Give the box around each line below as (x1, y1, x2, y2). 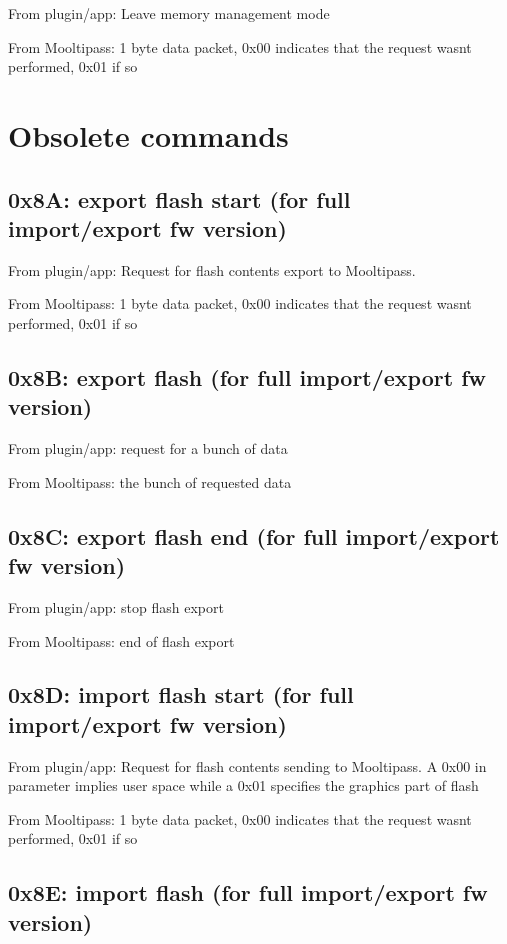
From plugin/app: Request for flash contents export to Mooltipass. (8, 259, 416, 280)
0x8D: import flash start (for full (8, 679, 354, 710)
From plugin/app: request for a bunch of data (8, 438, 288, 459)
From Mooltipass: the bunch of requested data (8, 471, 292, 492)
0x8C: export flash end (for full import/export (8, 520, 500, 551)
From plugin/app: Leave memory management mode (8, 3, 330, 23)
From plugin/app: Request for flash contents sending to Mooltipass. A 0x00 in (8, 755, 487, 776)
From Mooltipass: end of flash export (8, 630, 235, 651)
